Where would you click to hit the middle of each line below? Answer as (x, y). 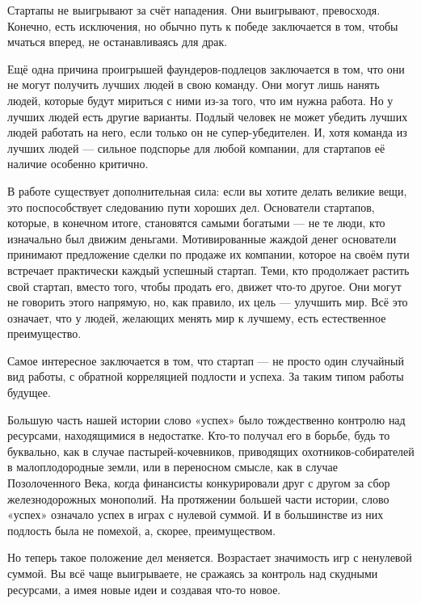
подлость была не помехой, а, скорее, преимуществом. (142, 530)
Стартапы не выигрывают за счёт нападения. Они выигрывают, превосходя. (194, 10)
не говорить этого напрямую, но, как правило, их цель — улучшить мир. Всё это (208, 302)
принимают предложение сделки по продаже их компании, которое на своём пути (208, 254)
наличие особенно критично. (78, 164)
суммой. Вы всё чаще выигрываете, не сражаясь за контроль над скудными (193, 573)
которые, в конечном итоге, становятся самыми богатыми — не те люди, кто (196, 223)
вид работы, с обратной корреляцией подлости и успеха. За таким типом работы (206, 376)
